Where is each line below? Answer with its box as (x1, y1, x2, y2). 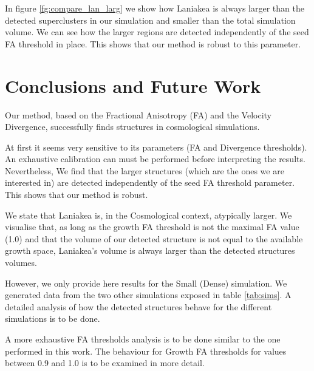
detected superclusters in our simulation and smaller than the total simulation (5, 13, 296, 26)
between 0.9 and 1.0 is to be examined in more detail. (5, 356, 205, 369)
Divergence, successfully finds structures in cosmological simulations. (5, 120, 260, 133)
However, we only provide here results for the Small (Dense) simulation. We (5, 276, 287, 289)
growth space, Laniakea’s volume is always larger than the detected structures (5, 244, 295, 257)
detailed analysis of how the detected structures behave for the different (5, 300, 272, 313)
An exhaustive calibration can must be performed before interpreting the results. (5, 152, 305, 165)
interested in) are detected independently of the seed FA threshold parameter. (5, 176, 295, 189)
